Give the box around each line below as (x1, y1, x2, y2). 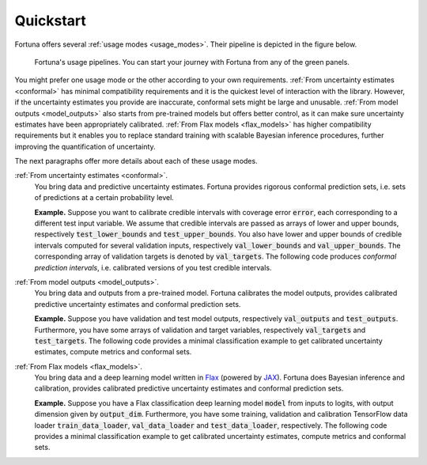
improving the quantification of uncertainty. (14, 142, 156, 151)
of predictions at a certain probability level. (34, 193, 174, 202)
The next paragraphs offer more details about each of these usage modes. (14, 157, 258, 166)
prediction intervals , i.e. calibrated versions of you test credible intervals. (34, 263, 272, 272)
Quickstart (14, 12, 87, 29)
